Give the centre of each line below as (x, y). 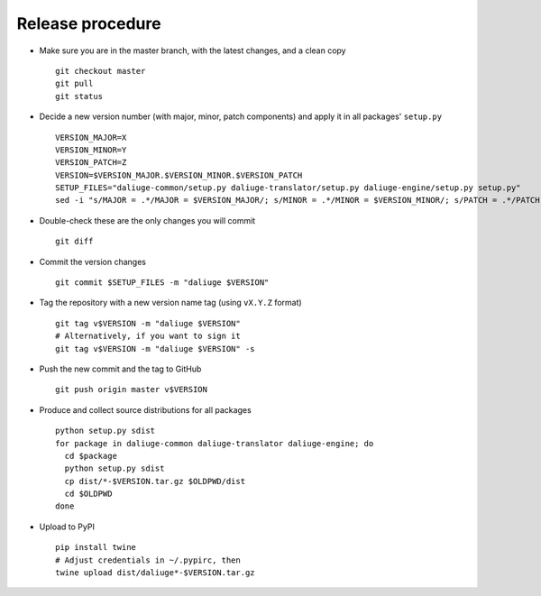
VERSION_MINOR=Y (91, 150)
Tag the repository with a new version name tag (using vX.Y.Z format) (170, 303)
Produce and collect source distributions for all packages (145, 409)
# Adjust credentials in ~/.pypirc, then (148, 560)
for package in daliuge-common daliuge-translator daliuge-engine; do (215, 443)
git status (79, 96)
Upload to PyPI (67, 527)
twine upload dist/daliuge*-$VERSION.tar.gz (156, 573)
